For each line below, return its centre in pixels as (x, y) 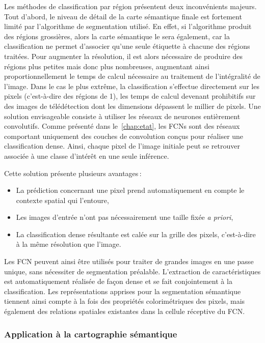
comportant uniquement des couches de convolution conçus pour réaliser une (124, 136)
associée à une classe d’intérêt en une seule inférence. (87, 155)
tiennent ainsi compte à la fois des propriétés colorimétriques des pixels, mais (125, 301)
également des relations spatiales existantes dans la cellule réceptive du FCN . (125, 311)
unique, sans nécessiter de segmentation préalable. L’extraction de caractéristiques (132, 271)
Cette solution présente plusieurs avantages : (73, 173)
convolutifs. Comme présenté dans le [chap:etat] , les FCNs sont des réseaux (122, 126)
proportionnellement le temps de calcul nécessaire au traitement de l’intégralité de (132, 76)
